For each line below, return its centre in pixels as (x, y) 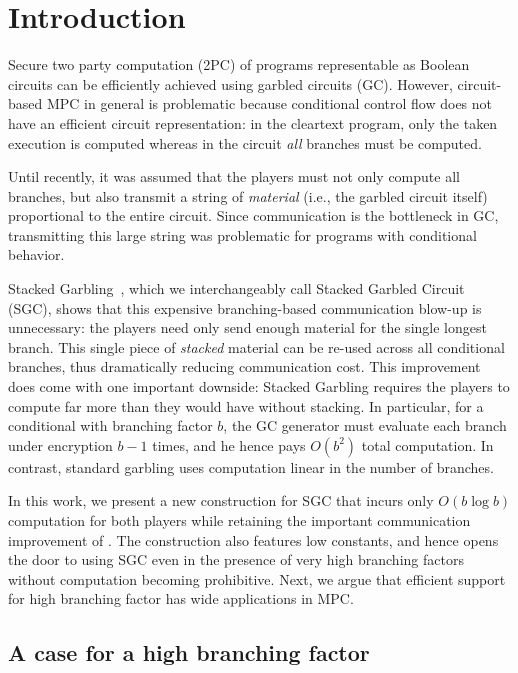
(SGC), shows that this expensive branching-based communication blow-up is (245, 307)
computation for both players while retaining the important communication (239, 520)
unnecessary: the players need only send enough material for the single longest (247, 327)
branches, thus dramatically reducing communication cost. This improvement (244, 366)
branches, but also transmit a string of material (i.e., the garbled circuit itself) (248, 195)
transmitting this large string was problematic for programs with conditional (242, 234)
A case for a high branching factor (189, 652)
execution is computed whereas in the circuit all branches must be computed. (245, 142)
